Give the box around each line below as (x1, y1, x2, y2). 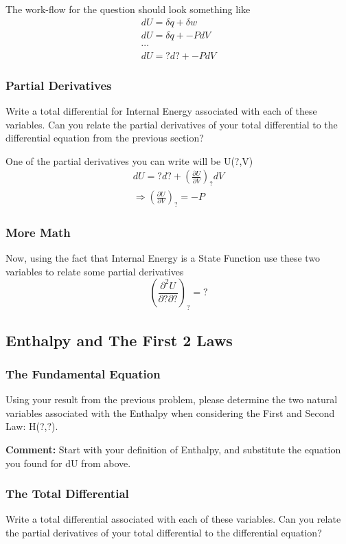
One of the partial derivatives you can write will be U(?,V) (5, 153, 253, 168)
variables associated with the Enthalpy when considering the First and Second (5, 405, 335, 420)
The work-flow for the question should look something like (5, 2, 251, 16)
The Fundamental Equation (5, 365, 161, 382)
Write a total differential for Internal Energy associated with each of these (5, 103, 317, 117)
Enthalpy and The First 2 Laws (5, 329, 233, 350)
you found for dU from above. (5, 455, 131, 470)
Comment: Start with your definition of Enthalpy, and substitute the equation (5, 442, 341, 456)
